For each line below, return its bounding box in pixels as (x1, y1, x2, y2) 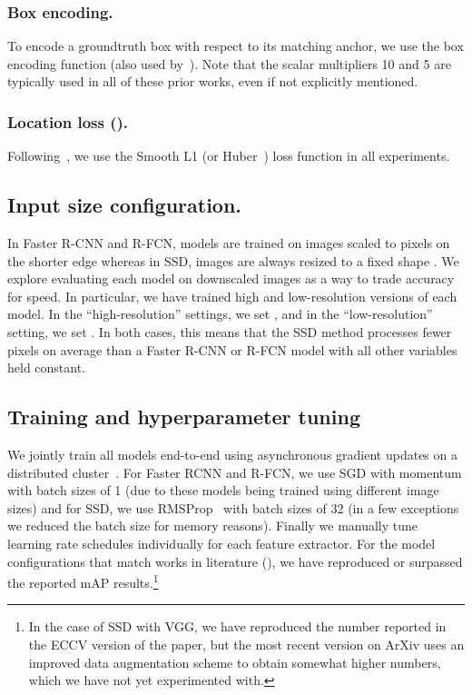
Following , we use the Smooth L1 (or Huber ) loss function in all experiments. (7, 146, 450, 165)
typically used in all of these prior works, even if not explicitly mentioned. (7, 72, 418, 91)
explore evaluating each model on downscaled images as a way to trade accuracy (7, 269, 455, 288)
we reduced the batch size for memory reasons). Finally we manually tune (7, 516, 418, 535)
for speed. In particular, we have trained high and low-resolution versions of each (7, 286, 457, 305)
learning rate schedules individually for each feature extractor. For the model (7, 533, 436, 552)
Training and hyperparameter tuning (7, 402, 360, 431)
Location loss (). (7, 110, 129, 133)
